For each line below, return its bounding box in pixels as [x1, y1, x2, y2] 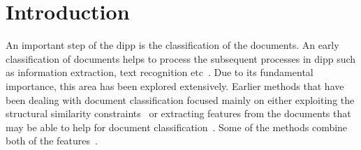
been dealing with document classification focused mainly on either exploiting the [6, 92, 355, 107]
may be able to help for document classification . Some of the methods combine [6, 119, 348, 134]
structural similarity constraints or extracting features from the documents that [6, 106, 351, 121]
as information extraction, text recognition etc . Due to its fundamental [6, 65, 314, 80]
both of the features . [6, 133, 98, 148]
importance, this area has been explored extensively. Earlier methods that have [6, 78, 344, 93]
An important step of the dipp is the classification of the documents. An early [6, 38, 339, 52]
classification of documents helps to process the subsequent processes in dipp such [6, 51, 356, 66]
